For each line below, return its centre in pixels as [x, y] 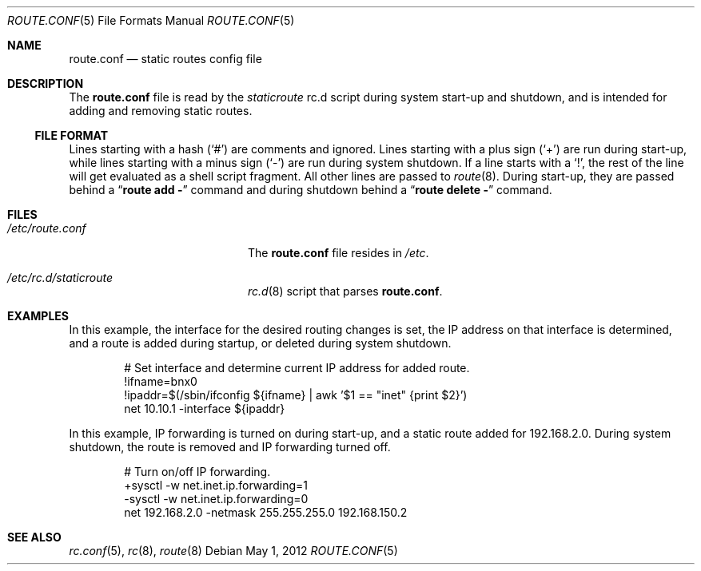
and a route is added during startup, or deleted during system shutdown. [260, 343]
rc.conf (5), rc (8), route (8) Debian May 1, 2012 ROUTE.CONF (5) [233, 551]
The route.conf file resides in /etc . [339, 253]
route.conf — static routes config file [165, 59]
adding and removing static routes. [161, 111]
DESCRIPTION [46, 83]
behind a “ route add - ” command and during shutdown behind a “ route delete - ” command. [311, 190]
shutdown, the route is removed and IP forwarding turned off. [230, 447]
